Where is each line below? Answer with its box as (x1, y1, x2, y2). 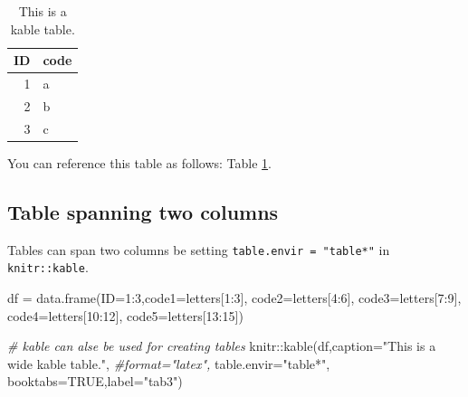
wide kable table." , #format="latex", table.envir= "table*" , (7, 354, 330, 373)
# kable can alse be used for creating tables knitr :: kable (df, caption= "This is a (7, 336, 436, 355)
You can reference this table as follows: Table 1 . (7, 153, 272, 172)
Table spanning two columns (7, 197, 279, 225)
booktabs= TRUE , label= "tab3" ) (7, 372, 183, 391)
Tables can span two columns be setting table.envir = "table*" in (7, 240, 390, 259)
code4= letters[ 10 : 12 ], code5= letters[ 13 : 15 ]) (7, 306, 244, 325)
